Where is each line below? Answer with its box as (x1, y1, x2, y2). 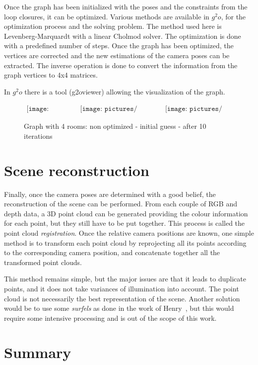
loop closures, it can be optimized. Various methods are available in (4, 11, 209, 21)
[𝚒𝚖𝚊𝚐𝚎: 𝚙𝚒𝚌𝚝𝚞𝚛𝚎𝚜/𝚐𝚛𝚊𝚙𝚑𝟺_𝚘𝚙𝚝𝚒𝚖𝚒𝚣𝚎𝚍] (165, 105, 222, 113)
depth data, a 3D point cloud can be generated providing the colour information (4, 208, 248, 218)
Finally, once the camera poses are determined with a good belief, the (4, 188, 216, 199)
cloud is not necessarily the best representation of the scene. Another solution (4, 293, 240, 303)
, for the (221, 11, 246, 21)
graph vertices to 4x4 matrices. (4, 70, 98, 80)
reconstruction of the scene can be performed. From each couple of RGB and (4, 198, 238, 209)
